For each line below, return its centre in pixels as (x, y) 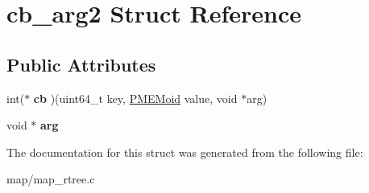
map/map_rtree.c (51, 179)
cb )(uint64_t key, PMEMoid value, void (135, 98)
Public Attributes (81, 64)
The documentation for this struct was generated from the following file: (185, 152)
